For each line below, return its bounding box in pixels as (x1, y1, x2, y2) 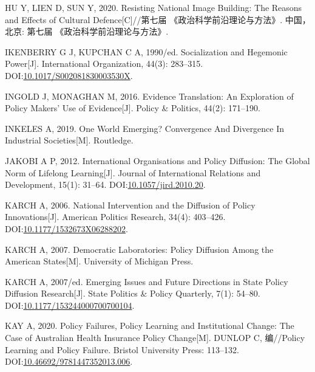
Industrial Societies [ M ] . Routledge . (5, 134, 134, 146)
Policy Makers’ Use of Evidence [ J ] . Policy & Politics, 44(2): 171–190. (5, 102, 260, 114)
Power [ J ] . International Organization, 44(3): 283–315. (5, 57, 203, 70)
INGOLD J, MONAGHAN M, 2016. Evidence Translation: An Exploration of (5, 89, 294, 102)
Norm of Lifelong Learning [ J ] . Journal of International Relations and (5, 166, 261, 179)
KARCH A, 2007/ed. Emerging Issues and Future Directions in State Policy (5, 275, 288, 288)
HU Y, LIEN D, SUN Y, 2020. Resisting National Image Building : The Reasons (5, 1, 302, 13)
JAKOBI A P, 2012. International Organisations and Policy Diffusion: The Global (5, 154, 310, 167)
